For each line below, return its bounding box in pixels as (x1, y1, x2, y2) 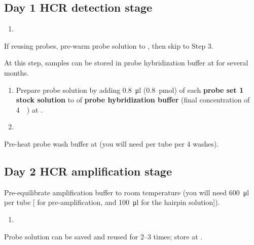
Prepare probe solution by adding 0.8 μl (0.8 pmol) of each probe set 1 (16, 84, 244, 95)
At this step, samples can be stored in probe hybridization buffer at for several (4, 57, 248, 68)
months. (4, 67, 29, 78)
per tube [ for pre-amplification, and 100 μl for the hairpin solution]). (4, 197, 220, 207)
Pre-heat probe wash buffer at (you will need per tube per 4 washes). (4, 138, 219, 149)
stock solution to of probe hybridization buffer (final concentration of (16, 94, 250, 105)
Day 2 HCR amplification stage (4, 163, 172, 179)
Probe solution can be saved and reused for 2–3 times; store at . (4, 231, 203, 241)
